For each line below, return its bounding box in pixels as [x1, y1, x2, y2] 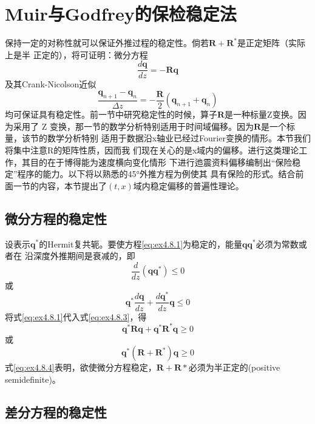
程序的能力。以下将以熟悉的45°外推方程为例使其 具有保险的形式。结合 [17, 167, 296, 180]
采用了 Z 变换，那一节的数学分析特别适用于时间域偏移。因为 [13, 119, 254, 132]
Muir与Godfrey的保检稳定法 [5, 1, 237, 26]
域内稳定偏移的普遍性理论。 [133, 179, 244, 192]
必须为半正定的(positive [188, 361, 280, 374]
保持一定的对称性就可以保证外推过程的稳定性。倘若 [5, 36, 209, 49]
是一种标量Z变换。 [225, 108, 298, 121]
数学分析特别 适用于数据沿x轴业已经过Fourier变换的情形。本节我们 [47, 132, 311, 144]
